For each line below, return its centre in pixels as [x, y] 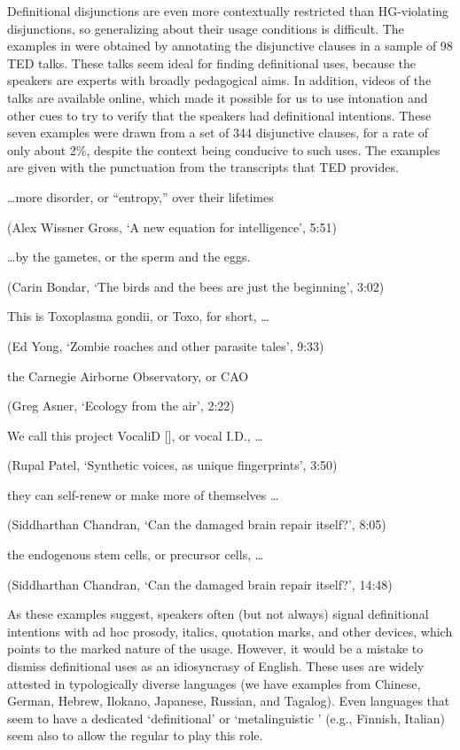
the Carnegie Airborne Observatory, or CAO [128, 375]
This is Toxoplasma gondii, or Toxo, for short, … [138, 316]
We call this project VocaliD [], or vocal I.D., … [135, 435]
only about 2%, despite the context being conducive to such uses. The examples [224, 149]
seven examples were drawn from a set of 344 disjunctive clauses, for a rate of [218, 133]
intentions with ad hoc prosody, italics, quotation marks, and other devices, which [230, 631]
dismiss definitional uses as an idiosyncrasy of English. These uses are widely [216, 666]
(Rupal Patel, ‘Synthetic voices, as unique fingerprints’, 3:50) [172, 465]
